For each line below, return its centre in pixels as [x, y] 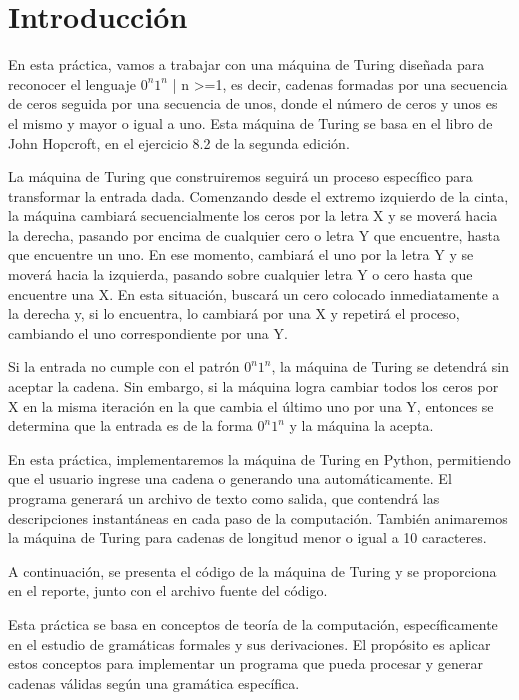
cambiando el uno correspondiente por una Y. [148, 332]
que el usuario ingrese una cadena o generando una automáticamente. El [230, 478]
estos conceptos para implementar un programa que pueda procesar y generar [246, 663]
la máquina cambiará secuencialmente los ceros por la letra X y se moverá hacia [253, 215]
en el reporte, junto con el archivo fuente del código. [168, 590]
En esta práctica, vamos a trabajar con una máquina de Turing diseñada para [246, 64]
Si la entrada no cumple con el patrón [124, 366]
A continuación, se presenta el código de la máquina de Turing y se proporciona [252, 570]
